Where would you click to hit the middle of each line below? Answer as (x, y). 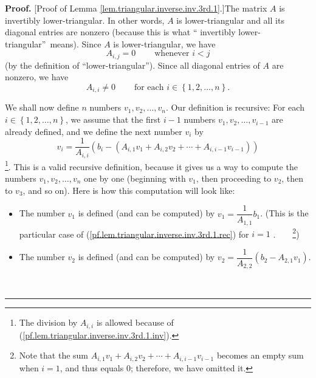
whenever (172, 54)
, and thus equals (92, 367)
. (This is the (284, 213)
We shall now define (42, 107)
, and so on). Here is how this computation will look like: (129, 190)
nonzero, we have (37, 77)
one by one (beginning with (135, 178)
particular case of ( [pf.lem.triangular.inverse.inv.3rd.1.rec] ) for (134, 234)
